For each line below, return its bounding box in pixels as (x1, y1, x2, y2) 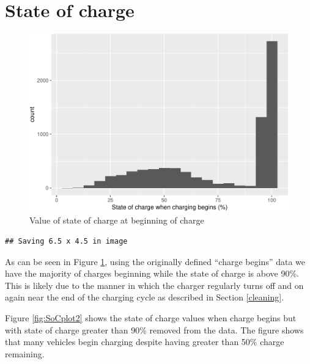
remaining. (5, 347, 45, 360)
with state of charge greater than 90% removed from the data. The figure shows (5, 323, 304, 336)
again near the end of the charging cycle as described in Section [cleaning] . (5, 291, 284, 304)
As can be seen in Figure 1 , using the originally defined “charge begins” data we (5, 255, 305, 268)
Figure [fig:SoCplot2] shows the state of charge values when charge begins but (5, 311, 297, 324)
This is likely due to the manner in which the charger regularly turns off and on (5, 278, 304, 291)
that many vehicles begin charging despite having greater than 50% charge (5, 335, 284, 348)
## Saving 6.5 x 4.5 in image (5, 237, 128, 246)
